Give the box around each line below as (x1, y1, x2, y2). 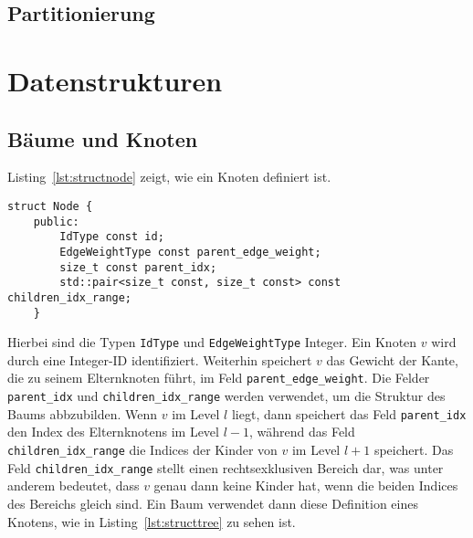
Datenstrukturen (7, 61, 223, 99)
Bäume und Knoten (7, 124, 198, 153)
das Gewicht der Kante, (326, 350, 458, 369)
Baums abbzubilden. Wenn (7, 404, 158, 423)
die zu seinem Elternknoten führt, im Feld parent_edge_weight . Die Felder (7, 368, 430, 387)
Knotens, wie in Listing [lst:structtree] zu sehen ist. (7, 512, 296, 531)
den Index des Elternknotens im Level (7, 422, 219, 441)
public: (33, 215, 79, 228)
